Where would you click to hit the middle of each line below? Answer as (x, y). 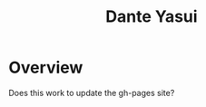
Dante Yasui (152, 17)
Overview (46, 68)
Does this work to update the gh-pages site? (92, 92)
